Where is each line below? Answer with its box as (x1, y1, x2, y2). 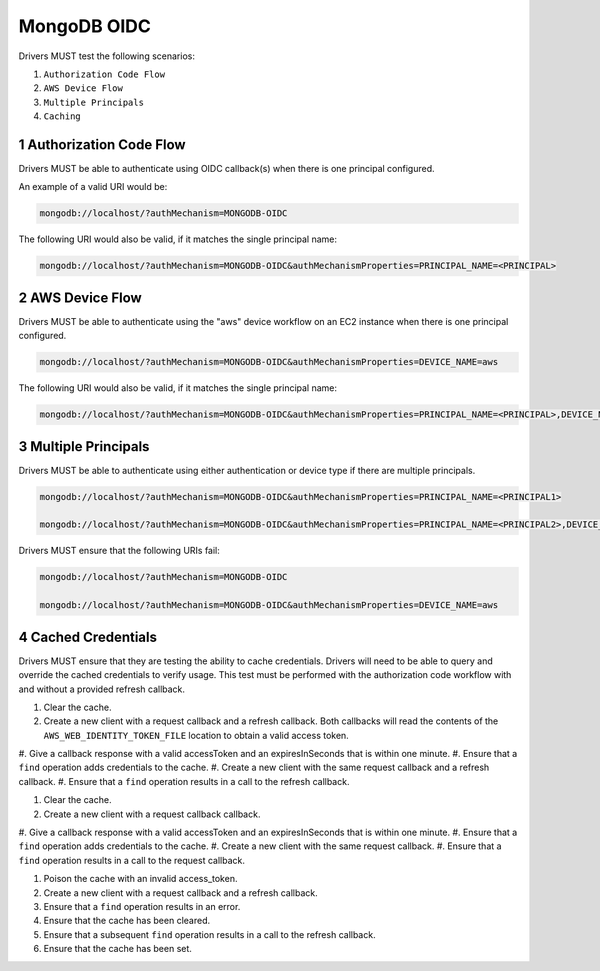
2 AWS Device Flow (18, 289, 142, 306)
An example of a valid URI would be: (18, 181, 168, 193)
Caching (43, 111, 82, 122)
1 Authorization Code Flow (18, 136, 186, 153)
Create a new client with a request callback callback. (43, 808, 261, 820)
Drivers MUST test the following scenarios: (18, 50, 195, 62)
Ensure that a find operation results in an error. (43, 900, 241, 912)
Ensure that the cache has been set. (43, 943, 192, 955)
